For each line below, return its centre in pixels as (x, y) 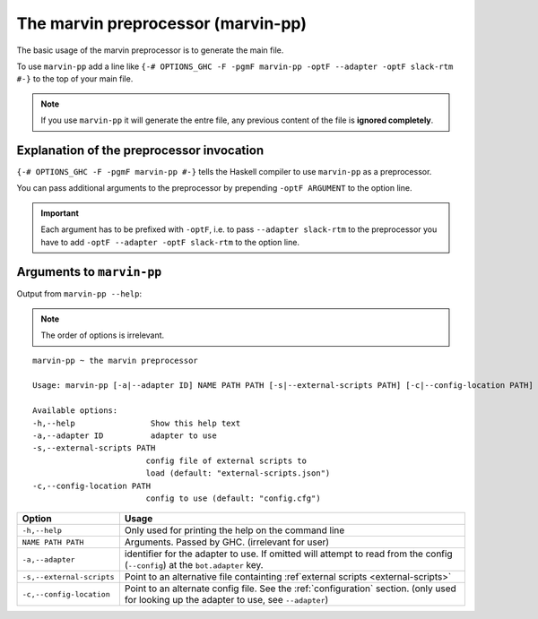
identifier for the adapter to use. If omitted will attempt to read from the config (288, 554)
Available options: (75, 411)
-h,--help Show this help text (137, 423)
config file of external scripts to (226, 460)
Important (60, 213)
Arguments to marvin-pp (89, 272)
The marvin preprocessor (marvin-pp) (161, 23)
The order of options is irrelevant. (103, 335)
